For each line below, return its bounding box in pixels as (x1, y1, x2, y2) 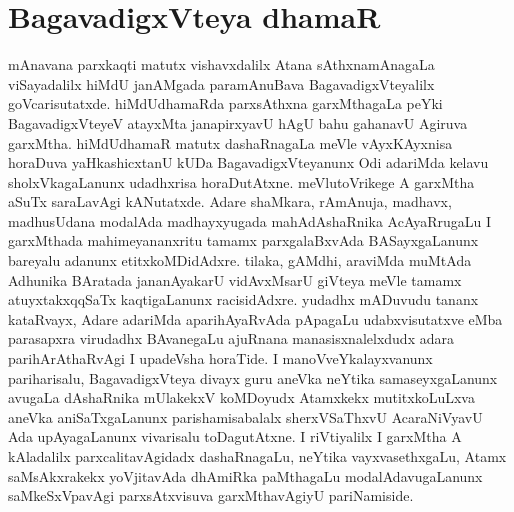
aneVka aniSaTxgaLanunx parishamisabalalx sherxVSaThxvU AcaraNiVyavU (8, 406, 483, 427)
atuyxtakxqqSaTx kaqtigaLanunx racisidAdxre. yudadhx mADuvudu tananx (8, 289, 479, 310)
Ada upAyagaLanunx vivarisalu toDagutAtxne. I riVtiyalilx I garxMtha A (8, 426, 462, 447)
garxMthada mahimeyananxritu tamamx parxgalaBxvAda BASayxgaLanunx (8, 230, 479, 251)
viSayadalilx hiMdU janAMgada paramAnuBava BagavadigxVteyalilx (8, 73, 435, 94)
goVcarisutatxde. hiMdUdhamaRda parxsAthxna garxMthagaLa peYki (8, 93, 443, 114)
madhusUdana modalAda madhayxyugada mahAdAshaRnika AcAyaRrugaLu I (8, 210, 492, 231)
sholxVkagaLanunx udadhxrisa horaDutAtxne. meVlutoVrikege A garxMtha (8, 171, 475, 192)
